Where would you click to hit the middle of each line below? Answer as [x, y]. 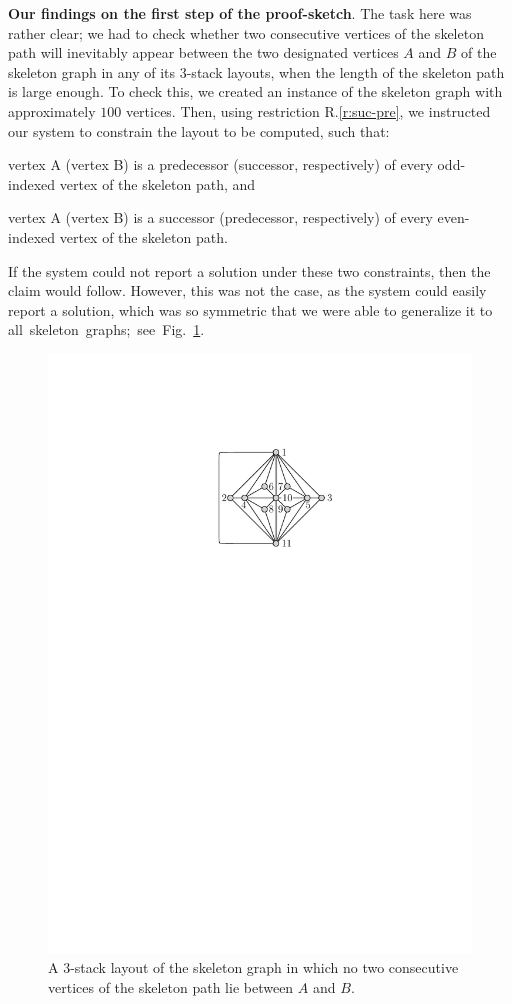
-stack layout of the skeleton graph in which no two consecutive [264, 967]
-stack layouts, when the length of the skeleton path [345, 71]
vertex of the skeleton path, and [157, 183]
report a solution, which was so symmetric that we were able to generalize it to [250, 309]
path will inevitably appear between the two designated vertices [203, 52]
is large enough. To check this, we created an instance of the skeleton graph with [255, 91]
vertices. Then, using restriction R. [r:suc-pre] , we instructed [308, 110]
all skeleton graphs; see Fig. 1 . [106, 329]
